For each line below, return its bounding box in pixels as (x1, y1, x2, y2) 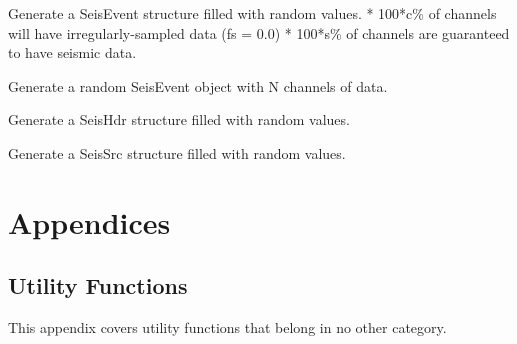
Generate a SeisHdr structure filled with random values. (8, 109, 350, 130)
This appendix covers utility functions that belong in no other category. (8, 317, 447, 338)
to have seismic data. (8, 42, 137, 63)
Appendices (8, 201, 171, 242)
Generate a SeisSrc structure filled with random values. (8, 142, 346, 163)
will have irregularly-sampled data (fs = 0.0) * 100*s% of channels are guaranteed (8, 22, 510, 43)
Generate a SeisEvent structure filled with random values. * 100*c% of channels (8, 3, 497, 23)
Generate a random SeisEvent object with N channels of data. (8, 75, 388, 96)
